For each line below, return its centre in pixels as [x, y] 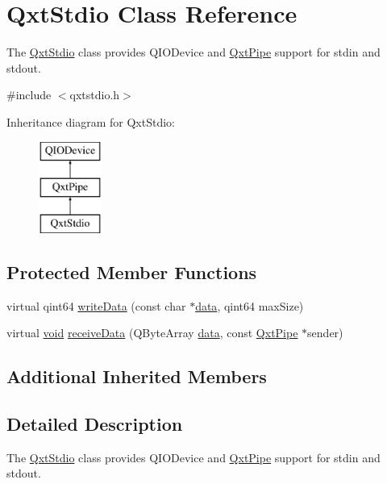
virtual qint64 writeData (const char [96, 305]
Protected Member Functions [132, 271]
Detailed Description [95, 424]
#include [29, 95]
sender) [325, 333]
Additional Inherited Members [137, 376]
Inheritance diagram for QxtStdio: [91, 121]
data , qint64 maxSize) [250, 305]
